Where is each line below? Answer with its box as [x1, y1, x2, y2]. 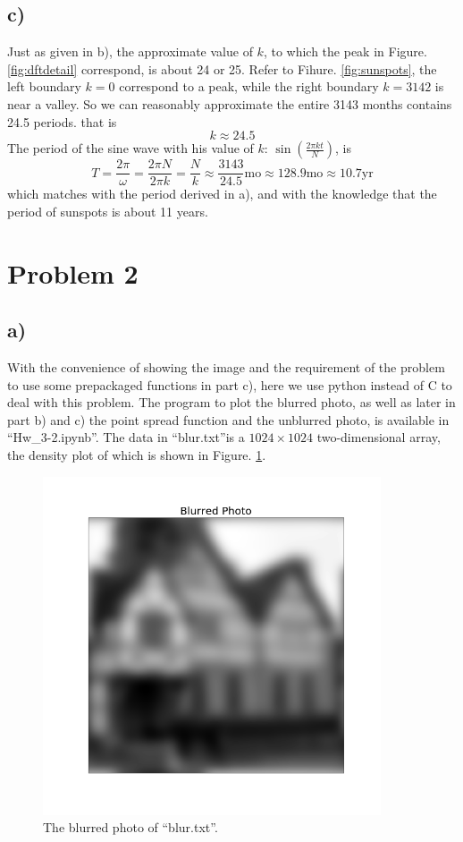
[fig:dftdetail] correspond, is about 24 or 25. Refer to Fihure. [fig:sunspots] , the [7, 59, 437, 78]
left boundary [7, 77, 81, 96]
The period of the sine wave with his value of [7, 139, 254, 157]
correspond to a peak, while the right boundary [119, 77, 379, 96]
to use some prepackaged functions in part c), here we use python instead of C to [7, 375, 452, 394]
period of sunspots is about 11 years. [7, 201, 208, 220]
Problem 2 [7, 254, 139, 291]
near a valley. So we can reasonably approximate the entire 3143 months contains [7, 94, 452, 113]
